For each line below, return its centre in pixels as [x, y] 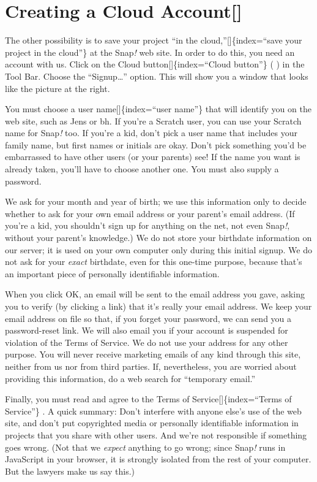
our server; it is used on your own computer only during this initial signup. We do [158, 249]
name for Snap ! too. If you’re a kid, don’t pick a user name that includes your [151, 133]
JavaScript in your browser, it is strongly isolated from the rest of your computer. [158, 459]
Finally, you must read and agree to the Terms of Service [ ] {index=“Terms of [148, 399]
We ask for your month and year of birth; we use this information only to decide [156, 201]
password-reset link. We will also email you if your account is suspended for [147, 330]
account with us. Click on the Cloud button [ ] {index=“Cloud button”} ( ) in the [155, 64]
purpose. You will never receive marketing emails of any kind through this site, [153, 354]
